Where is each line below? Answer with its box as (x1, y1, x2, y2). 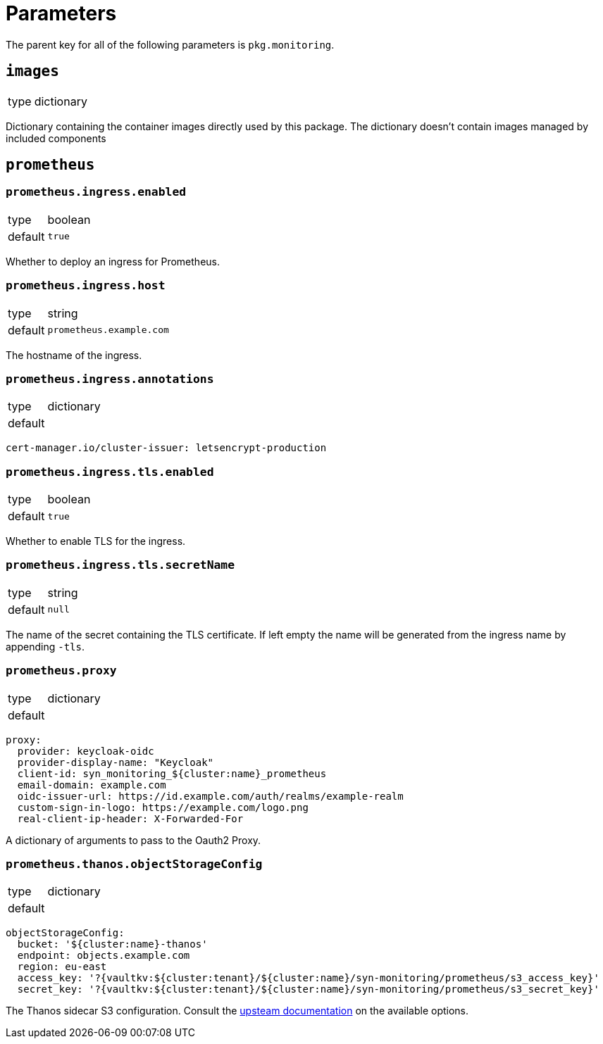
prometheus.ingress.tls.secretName (6, 558, 235, 572)
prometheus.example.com (47, 325, 169, 336)
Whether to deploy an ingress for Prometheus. (6, 255, 220, 268)
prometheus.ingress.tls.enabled (6, 465, 214, 479)
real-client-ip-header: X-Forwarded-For (17, 812, 244, 824)
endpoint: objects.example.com (17, 950, 190, 962)
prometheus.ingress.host (6, 279, 166, 293)
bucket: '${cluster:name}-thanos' (17, 938, 208, 950)
